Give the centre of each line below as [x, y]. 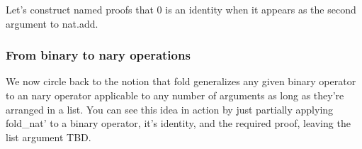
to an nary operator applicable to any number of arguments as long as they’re [175, 95]
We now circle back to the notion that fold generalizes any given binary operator [181, 81]
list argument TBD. [49, 137]
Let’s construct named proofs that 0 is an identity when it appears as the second [181, 9]
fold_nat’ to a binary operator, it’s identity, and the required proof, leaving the [178, 123]
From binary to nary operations [98, 55]
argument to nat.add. [52, 23]
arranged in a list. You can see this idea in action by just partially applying [170, 109]
